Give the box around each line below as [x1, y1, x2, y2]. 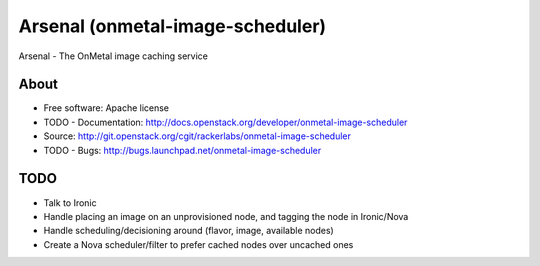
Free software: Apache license [43, 102, 170, 114]
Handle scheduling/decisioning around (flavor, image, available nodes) [43, 225, 334, 237]
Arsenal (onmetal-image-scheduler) [18, 15, 327, 37]
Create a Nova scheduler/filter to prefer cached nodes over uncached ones [43, 238, 354, 250]
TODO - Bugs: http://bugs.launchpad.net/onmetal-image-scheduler [43, 144, 322, 156]
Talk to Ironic [43, 196, 97, 209]
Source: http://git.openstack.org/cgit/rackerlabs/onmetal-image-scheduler [43, 130, 352, 142]
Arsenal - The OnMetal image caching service [18, 50, 209, 62]
